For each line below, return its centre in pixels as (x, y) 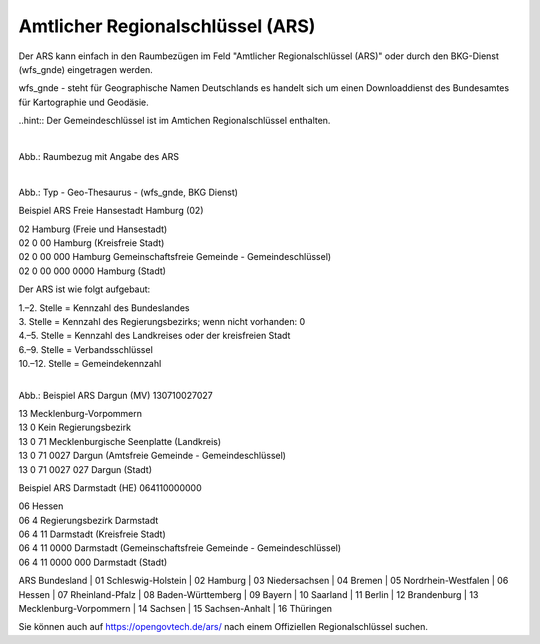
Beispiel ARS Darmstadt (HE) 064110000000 (110, 487)
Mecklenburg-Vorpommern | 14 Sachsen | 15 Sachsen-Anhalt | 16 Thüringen (175, 609)
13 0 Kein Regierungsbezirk (75, 427)
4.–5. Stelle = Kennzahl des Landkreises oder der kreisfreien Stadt (154, 336)
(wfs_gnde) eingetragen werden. (86, 69)
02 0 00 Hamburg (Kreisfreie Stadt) (91, 243)
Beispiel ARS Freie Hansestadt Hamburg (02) (111, 211)
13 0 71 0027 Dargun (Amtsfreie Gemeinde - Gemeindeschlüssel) (152, 456)
